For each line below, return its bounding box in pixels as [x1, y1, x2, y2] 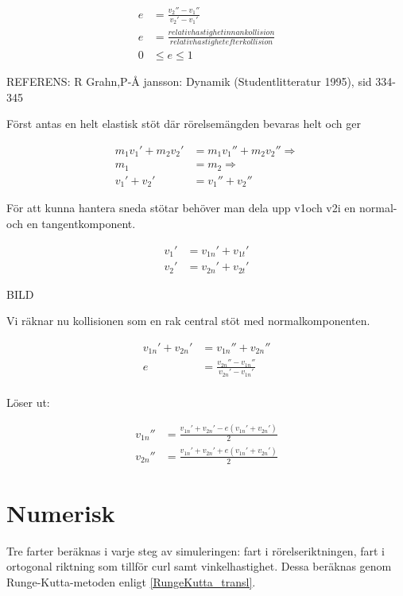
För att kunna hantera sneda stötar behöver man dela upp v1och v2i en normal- [6, 199, 397, 216]
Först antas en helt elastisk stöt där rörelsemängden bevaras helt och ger [6, 115, 361, 132]
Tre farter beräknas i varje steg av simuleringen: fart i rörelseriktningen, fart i [6, 542, 385, 559]
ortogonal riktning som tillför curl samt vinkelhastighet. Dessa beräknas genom [6, 558, 392, 575]
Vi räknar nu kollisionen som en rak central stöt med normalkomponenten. [6, 312, 370, 329]
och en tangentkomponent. [6, 215, 136, 231]
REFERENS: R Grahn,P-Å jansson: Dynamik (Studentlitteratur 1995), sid [6, 73, 372, 90]
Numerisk [6, 496, 115, 528]
